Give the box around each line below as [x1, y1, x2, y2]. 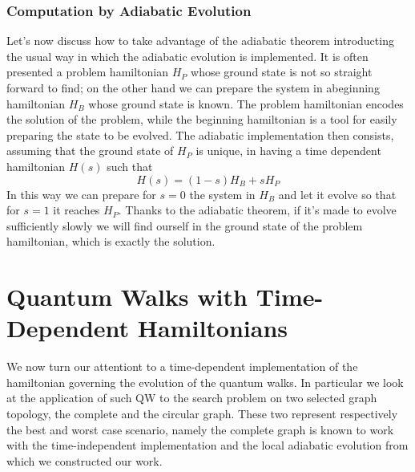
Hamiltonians [137, 311, 288, 344]
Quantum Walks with [6, 280, 248, 313]
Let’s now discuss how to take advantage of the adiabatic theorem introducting [6, 32, 394, 49]
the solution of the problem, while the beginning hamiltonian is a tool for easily [6, 111, 397, 128]
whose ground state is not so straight [191, 63, 373, 80]
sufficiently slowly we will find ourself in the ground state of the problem [6, 217, 363, 234]
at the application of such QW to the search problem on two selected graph [6, 389, 377, 406]
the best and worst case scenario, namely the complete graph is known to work [6, 421, 394, 437]
